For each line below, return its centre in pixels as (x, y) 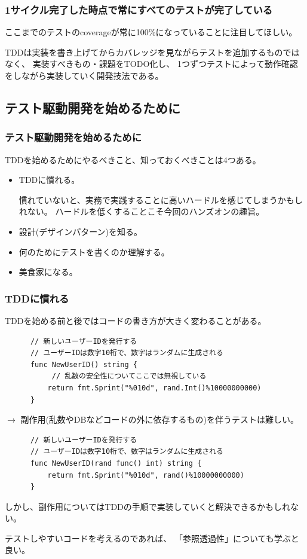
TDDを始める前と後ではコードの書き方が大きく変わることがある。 (136, 320)
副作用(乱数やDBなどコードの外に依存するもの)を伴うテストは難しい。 (159, 419)
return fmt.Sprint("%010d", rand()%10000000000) (146, 475)
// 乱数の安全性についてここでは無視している (129, 376)
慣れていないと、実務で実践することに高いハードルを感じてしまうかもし (161, 199)
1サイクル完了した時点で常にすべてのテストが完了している (139, 9)
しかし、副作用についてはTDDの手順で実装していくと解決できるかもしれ (148, 506)
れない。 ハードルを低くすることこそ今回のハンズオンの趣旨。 (142, 211)
